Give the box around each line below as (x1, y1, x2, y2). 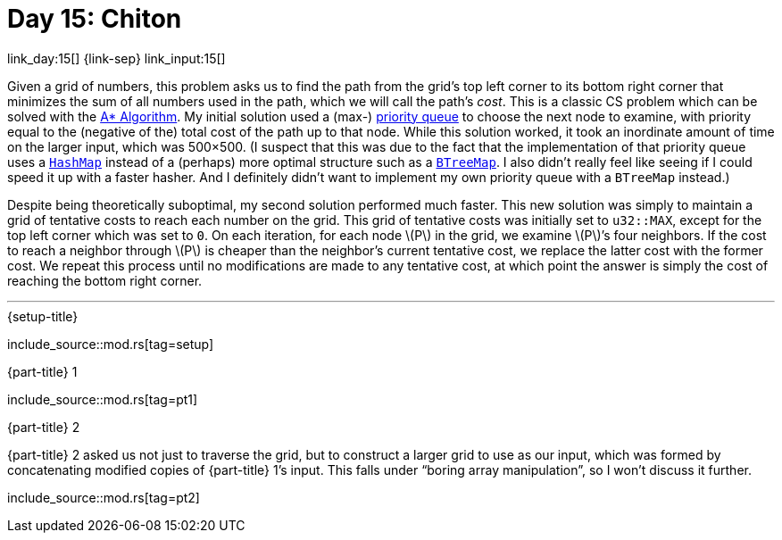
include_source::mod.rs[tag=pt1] (7, 391, 198, 407)
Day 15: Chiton (7, 4, 182, 34)
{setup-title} (7, 308, 79, 324)
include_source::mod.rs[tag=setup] (7, 336, 214, 352)
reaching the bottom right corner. (7, 272, 203, 288)
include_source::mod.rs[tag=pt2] (7, 489, 200, 505)
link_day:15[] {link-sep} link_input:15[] (7, 50, 226, 66)
